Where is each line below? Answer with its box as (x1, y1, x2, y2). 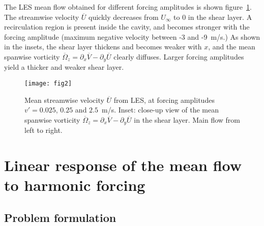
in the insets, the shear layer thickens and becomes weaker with (4, 41, 202, 52)
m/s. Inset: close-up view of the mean (101, 104, 219, 115)
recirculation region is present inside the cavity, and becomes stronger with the (4, 21, 250, 32)
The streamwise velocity (4, 11, 79, 22)
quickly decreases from (89, 11, 159, 22)
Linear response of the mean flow (4, 155, 242, 176)
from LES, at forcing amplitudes (113, 94, 215, 105)
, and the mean (208, 41, 255, 52)
